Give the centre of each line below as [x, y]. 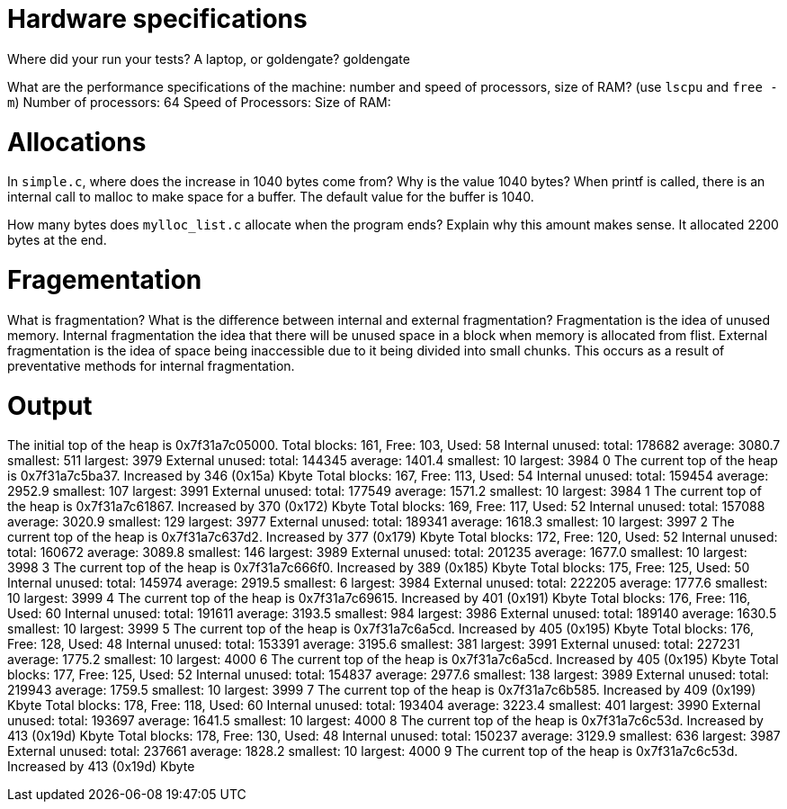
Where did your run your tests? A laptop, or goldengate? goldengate [209, 58]
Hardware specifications [157, 19]
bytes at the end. [57, 240]
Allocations [77, 142]
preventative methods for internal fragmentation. [151, 365]
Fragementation [105, 280]
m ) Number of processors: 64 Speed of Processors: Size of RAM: [199, 102]
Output [50, 405]
